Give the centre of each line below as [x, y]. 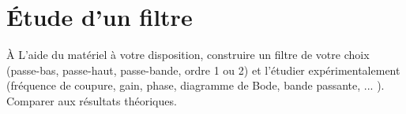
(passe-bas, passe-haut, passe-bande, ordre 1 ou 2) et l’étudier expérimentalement [203, 70]
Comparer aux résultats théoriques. [92, 100]
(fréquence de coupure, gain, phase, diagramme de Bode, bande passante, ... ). [195, 85]
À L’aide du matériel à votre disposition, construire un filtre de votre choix [188, 55]
